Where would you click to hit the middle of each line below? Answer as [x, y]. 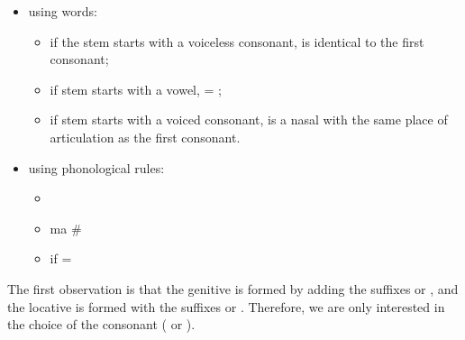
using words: [63, 11]
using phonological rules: [96, 167]
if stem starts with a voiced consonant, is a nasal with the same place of [249, 119]
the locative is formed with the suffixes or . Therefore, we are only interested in [226, 306]
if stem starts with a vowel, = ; [136, 89]
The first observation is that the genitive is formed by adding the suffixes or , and [233, 288]
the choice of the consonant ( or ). [101, 324]
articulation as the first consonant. [145, 137]
